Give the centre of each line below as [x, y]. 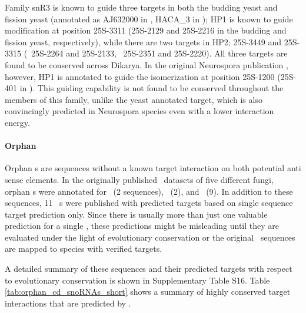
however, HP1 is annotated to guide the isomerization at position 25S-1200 [140, 76]
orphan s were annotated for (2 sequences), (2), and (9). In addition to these [149, 191]
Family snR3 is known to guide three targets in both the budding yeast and [141, 7]
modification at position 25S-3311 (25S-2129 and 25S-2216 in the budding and [146, 30]
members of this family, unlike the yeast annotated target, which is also [134, 99]
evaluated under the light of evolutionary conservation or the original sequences [150, 237]
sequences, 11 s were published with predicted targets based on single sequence [149, 203]
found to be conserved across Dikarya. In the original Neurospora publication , [147, 64]
